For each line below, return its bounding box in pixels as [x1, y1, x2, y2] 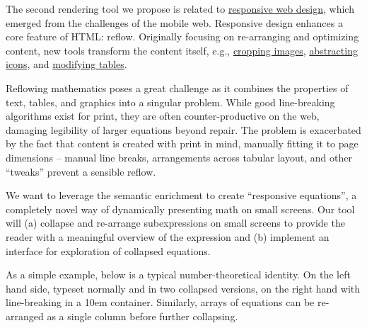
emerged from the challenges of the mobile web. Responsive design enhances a [6, 15, 343, 30]
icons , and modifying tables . [6, 57, 127, 72]
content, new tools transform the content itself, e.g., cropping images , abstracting [6, 43, 358, 57]
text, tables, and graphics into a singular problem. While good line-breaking [6, 94, 335, 109]
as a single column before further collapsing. [47, 308, 238, 323]
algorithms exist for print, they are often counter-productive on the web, [6, 108, 320, 123]
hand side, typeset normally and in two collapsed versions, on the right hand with [6, 281, 361, 295]
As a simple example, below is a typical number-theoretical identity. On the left [6, 267, 351, 282]
